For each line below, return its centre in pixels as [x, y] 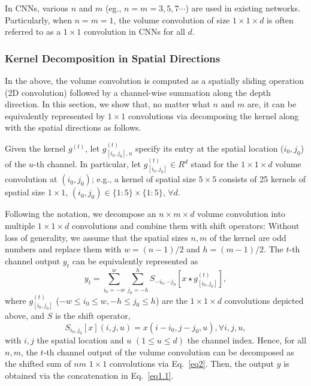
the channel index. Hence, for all [247, 340]
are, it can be [272, 104]
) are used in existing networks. [243, 8]
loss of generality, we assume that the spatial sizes [96, 237]
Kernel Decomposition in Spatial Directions [113, 58]
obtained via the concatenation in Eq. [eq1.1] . [89, 375]
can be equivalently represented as [135, 260]
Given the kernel [35, 148]
